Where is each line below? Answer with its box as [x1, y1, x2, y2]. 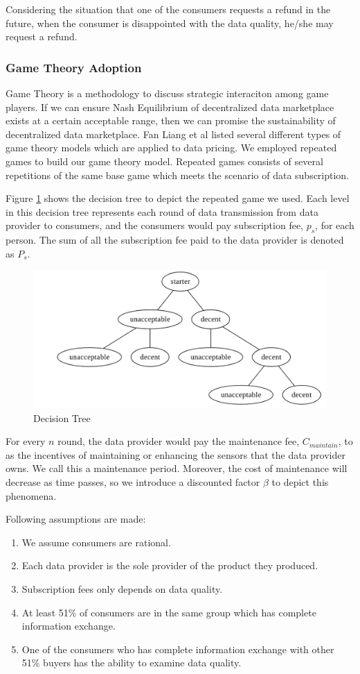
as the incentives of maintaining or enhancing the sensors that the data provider [6, 447, 345, 462]
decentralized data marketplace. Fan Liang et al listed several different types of [6, 126, 341, 141]
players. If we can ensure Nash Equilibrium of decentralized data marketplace [6, 99, 334, 114]
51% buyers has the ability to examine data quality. [21, 655, 242, 670]
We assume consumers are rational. [21, 534, 171, 549]
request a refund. [6, 29, 78, 44]
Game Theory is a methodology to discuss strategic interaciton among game [6, 86, 329, 100]
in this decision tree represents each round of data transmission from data [6, 204, 318, 219]
